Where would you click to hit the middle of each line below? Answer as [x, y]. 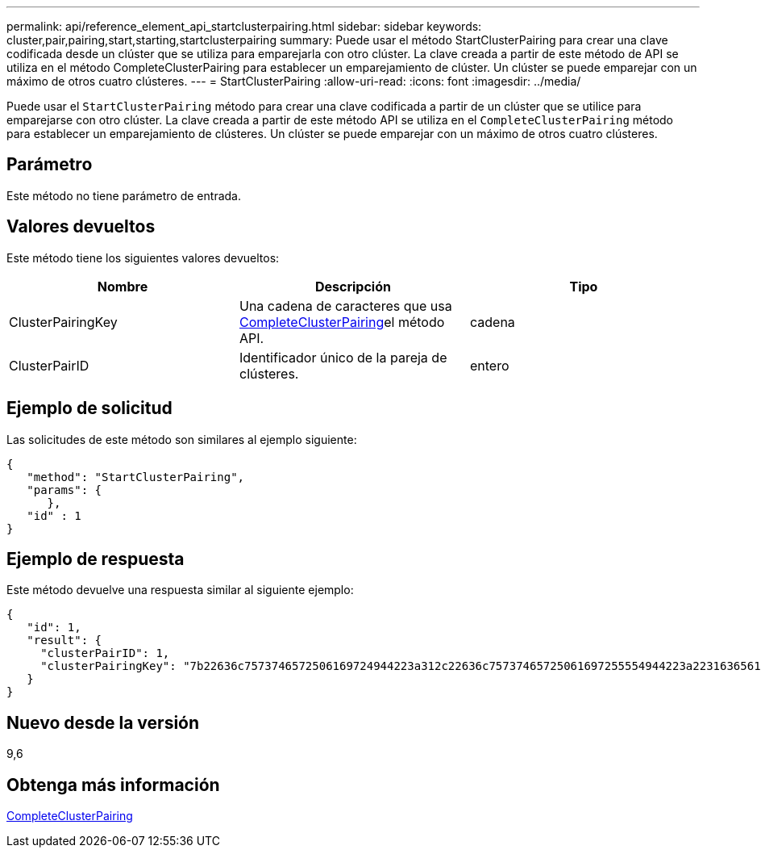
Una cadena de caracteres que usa [345, 306]
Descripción [353, 286]
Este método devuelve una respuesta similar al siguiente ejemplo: [180, 590]
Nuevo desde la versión [103, 722]
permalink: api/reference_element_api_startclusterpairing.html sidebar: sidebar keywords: [244, 26]
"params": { [64, 490]
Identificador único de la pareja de [343, 357]
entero [489, 365]
